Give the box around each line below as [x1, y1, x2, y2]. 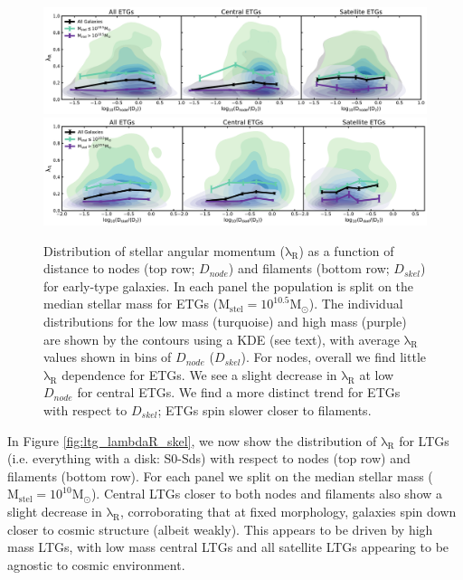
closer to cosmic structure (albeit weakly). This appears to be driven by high [7, 519, 433, 538]
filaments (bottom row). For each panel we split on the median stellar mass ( [7, 466, 433, 485]
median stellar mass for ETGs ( [43, 294, 219, 313]
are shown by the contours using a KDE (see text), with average [43, 329, 400, 348]
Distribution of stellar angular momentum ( [43, 241, 285, 260]
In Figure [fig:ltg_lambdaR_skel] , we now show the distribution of [7, 431, 377, 450]
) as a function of [298, 241, 394, 260]
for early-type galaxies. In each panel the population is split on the [43, 276, 414, 295]
